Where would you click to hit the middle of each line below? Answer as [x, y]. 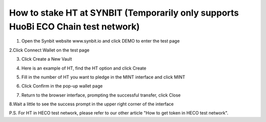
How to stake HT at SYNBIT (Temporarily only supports [124, 13]
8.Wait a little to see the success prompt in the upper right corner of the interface [92, 104]
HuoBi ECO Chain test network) [74, 26]
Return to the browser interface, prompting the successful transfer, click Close [101, 95]
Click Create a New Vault [47, 59]
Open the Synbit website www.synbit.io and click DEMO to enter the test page [100, 41]
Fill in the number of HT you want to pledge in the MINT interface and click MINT [103, 77]
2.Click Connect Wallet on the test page [49, 50]
